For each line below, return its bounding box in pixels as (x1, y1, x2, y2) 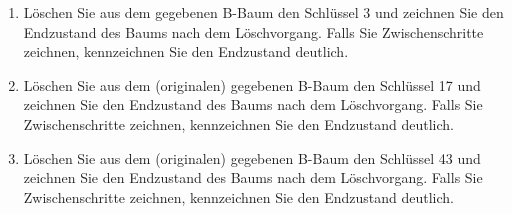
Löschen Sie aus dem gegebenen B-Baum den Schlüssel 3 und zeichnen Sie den (23, 2, 504, 22)
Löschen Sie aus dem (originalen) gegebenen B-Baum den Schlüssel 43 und (23, 147, 481, 168)
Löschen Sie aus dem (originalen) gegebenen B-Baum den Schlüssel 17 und (23, 74, 481, 95)
